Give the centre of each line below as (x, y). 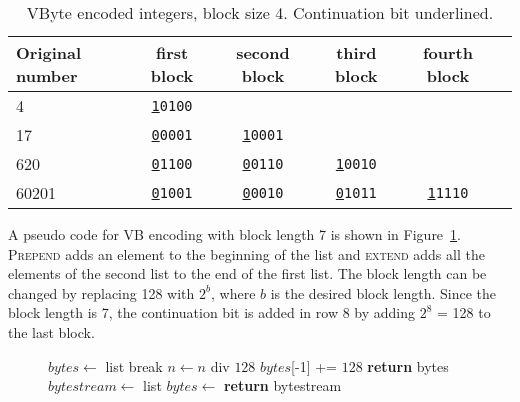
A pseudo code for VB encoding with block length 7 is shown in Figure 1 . (234, 234)
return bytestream (282, 385)
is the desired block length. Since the (383, 292)
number (47, 75)
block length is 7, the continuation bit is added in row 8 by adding (212, 312)
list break (134, 365)
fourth (447, 52)
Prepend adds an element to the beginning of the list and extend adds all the (246, 253)
